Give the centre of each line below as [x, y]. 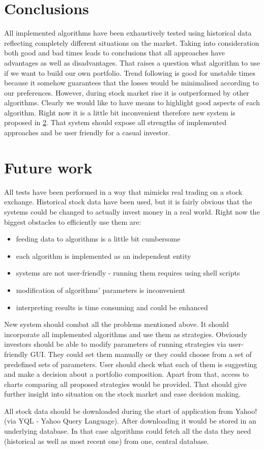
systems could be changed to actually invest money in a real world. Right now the [132, 211]
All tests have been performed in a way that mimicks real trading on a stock [123, 191]
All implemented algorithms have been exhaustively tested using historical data [128, 33]
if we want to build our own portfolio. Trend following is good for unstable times [130, 72]
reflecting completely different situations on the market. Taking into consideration [132, 42]
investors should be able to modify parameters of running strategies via [115, 344]
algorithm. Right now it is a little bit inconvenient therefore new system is [120, 112]
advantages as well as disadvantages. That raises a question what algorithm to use [132, 62]
